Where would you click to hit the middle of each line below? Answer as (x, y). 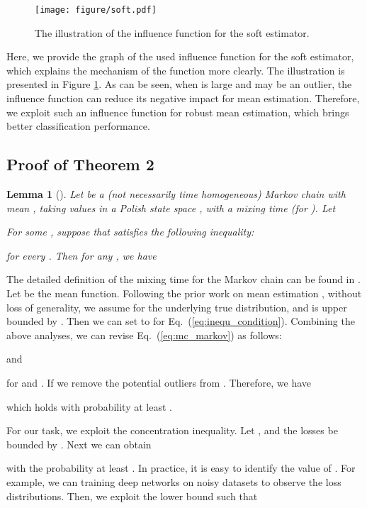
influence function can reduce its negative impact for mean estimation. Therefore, (183, 98)
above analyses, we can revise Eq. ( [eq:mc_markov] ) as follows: (144, 335)
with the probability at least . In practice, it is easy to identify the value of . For (181, 468)
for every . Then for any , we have (81, 255)
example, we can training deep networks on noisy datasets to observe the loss (174, 481)
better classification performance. (78, 126)
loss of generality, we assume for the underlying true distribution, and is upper (177, 307)
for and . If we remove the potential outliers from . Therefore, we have (159, 382)
